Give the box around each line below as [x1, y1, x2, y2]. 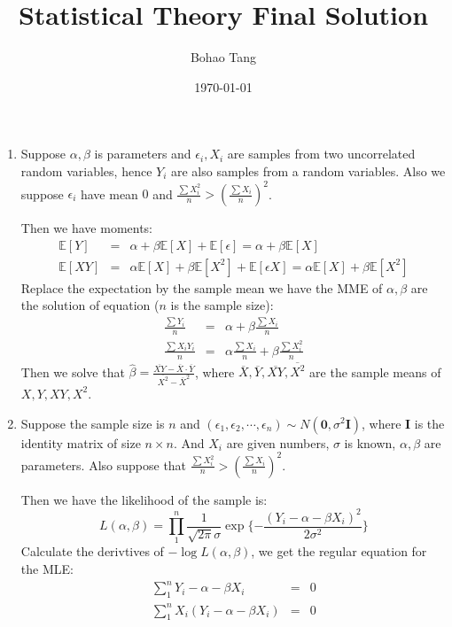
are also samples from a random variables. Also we [170, 161, 446, 180]
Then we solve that [20, 362, 125, 381]
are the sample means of [309, 362, 441, 381]
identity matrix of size [20, 433, 141, 452]
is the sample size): [170, 296, 274, 314]
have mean [80, 184, 138, 202]
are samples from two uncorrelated [227, 144, 416, 163]
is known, [344, 433, 396, 452]
